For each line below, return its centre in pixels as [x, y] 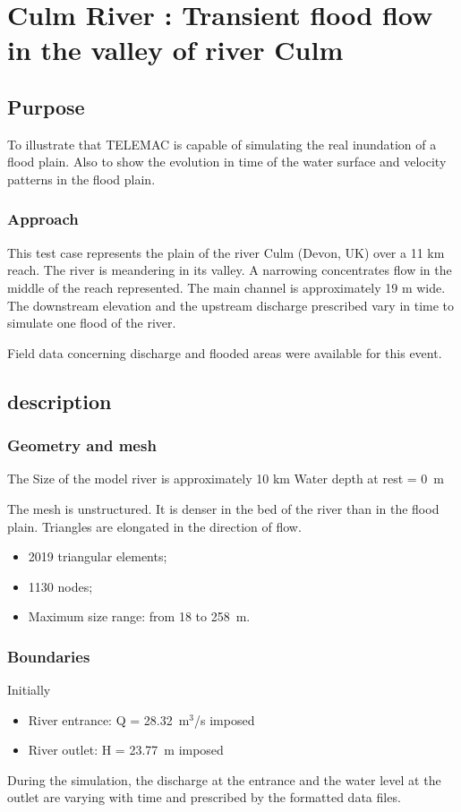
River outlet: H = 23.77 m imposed [126, 750]
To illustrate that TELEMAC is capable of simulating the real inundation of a [222, 144]
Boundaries [49, 656]
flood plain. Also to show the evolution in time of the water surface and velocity [227, 162]
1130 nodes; [60, 586]
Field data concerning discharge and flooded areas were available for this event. [225, 352]
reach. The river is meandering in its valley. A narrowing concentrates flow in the [230, 270]
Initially [29, 690]
